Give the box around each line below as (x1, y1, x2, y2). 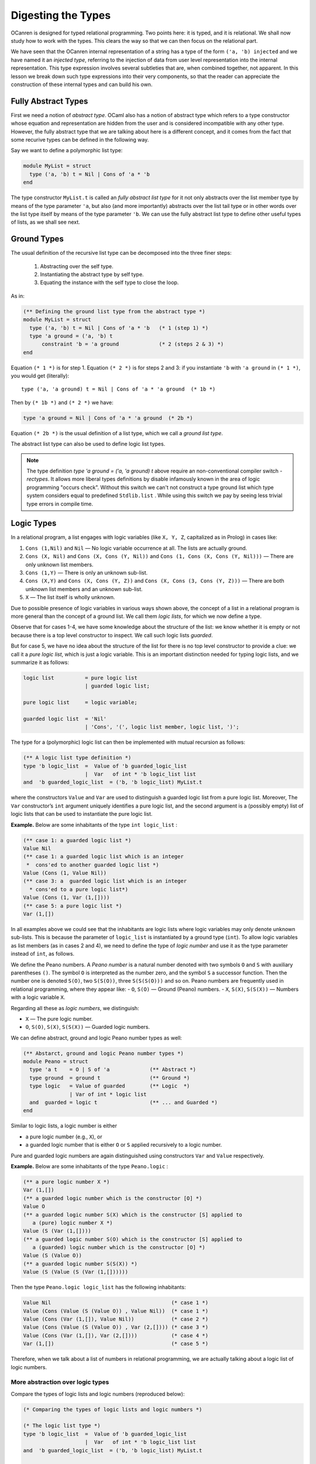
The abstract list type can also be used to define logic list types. (11, 440, 166, 447)
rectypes (26, 476, 48, 483)
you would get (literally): (11, 372, 70, 379)
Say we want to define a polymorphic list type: (11, 147, 123, 154)
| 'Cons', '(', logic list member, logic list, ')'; (85, 724, 239, 730)
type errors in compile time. (26, 500, 94, 507)
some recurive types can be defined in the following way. (11, 136, 149, 143)
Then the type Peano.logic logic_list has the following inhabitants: (11, 1284, 186, 1291)
